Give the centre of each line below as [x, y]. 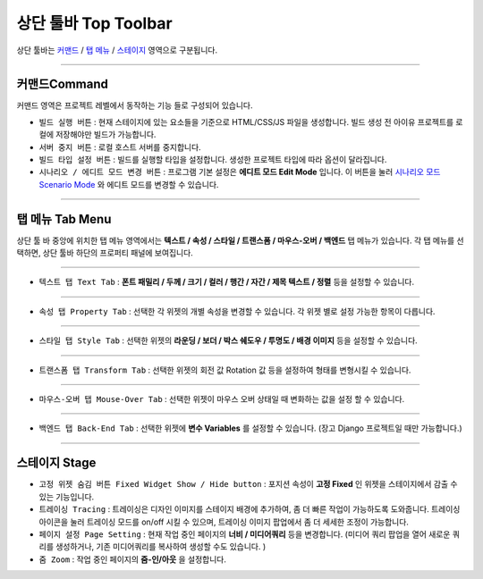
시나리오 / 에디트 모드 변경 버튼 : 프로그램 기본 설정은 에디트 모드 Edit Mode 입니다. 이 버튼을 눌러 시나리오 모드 [240, 172]
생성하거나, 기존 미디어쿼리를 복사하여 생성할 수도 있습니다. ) [161, 547]
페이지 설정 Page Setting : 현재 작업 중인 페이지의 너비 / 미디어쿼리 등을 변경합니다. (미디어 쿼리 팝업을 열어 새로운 [245, 534]
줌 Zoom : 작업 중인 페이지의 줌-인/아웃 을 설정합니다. [133, 559]
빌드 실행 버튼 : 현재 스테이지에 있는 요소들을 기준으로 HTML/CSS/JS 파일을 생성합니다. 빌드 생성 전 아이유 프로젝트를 [246, 122]
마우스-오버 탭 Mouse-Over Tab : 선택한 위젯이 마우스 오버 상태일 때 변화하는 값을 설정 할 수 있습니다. [222, 399]
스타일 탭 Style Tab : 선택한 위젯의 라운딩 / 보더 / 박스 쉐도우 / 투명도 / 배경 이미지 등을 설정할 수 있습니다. [228, 340]
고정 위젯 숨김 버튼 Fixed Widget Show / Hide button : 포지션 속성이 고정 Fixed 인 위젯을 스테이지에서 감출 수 [248, 484]
